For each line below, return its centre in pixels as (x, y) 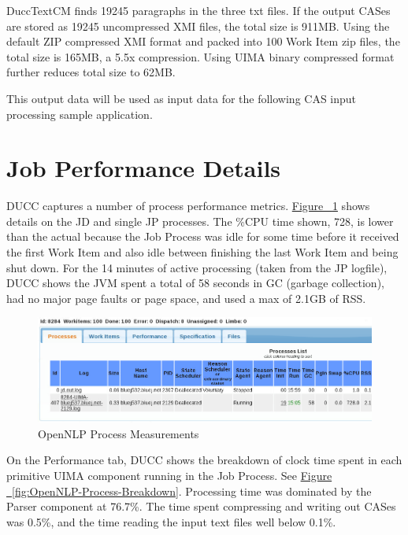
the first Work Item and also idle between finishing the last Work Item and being (202, 252)
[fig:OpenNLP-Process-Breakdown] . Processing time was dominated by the (192, 491)
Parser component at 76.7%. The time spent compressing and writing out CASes (201, 506)
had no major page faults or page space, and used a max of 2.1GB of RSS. (186, 298)
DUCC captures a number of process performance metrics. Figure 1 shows (188, 206)
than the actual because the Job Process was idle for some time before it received (203, 236)
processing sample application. (80, 114)
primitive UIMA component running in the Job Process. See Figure (169, 476)
